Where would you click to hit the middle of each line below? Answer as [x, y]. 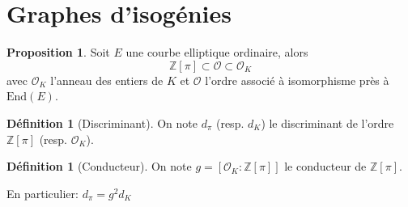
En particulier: [42, 193]
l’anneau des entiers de [107, 80]
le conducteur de [325, 166]
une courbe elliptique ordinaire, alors [217, 52]
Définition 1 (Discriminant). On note [102, 123]
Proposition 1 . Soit [58, 52]
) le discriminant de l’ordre [327, 123]
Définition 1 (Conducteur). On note [99, 166]
